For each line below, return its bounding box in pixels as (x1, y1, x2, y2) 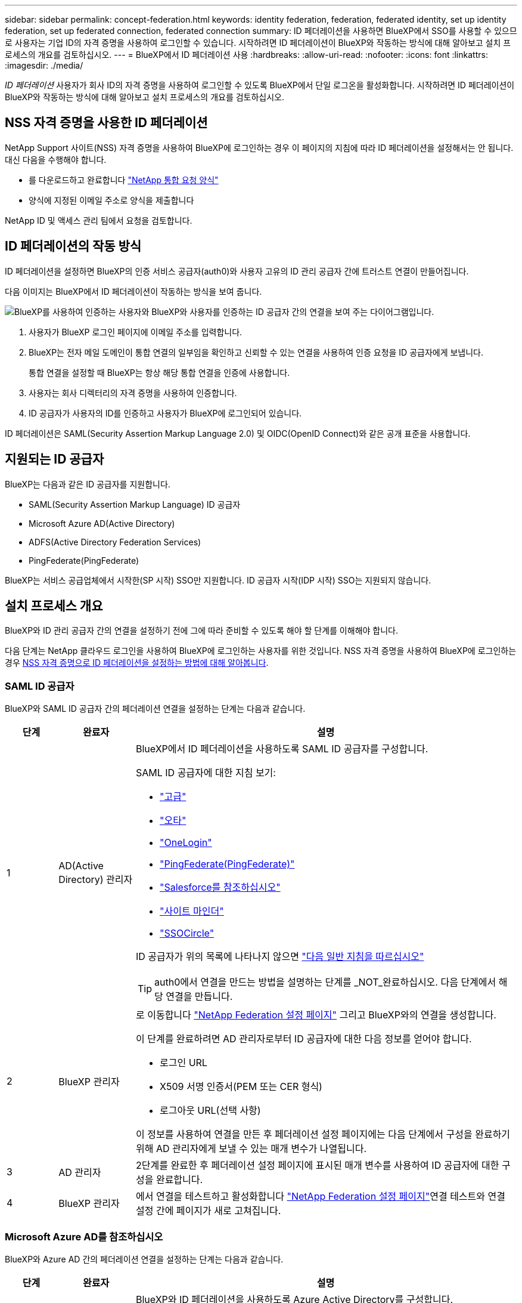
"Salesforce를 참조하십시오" (159, 881, 281, 894)
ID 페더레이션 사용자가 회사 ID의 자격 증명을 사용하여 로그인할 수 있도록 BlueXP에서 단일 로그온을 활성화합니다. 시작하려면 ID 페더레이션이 (5, 80, 515, 90)
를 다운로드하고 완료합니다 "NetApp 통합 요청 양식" (29, 174, 219, 185)
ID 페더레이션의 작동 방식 (5, 239, 142, 254)
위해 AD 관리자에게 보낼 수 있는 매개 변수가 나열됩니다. (135, 1143, 367, 1155)
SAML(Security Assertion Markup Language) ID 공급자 (29, 499, 241, 510)
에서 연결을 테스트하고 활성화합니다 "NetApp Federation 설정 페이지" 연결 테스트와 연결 (135, 1190, 505, 1203)
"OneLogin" (159, 836, 212, 849)
